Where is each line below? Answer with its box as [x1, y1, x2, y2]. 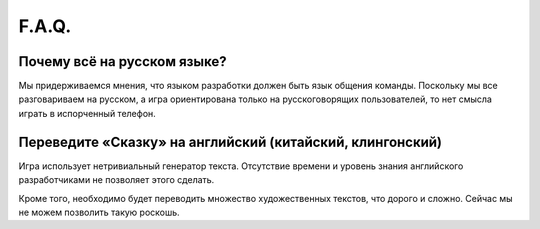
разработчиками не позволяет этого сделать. [18, 174, 215, 186]
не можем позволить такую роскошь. [18, 206, 180, 218]
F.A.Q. [18, 15, 72, 37]
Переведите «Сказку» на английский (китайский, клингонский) [18, 133, 442, 150]
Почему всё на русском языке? [18, 53, 227, 70]
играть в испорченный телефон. [18, 107, 157, 119]
